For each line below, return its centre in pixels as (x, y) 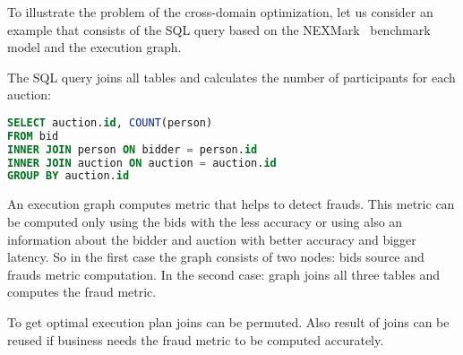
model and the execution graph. (94, 47)
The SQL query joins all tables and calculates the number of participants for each (231, 77)
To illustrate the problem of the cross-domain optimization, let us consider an (220, 12)
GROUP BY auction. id (69, 176)
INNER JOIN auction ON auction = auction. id (142, 163)
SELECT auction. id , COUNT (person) (110, 122)
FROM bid (33, 136)
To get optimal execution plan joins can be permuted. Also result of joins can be (228, 321)
